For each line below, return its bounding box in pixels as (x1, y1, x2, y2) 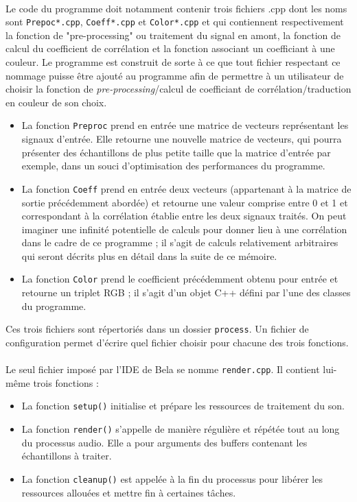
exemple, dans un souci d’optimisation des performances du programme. (21, 158, 325, 173)
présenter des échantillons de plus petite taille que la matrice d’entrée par (21, 145, 331, 159)
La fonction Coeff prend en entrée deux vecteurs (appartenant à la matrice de (21, 181, 352, 195)
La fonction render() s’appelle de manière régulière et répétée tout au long (21, 422, 340, 436)
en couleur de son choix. (5, 95, 107, 109)
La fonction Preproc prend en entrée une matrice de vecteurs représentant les (21, 118, 349, 132)
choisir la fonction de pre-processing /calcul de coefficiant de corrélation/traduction (5, 82, 352, 96)
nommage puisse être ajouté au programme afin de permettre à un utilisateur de (5, 68, 344, 82)
